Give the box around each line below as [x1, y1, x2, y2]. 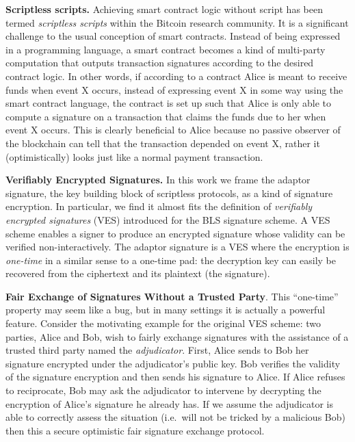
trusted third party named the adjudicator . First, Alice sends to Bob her [5, 343, 309, 357]
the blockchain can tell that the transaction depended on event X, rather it [5, 135, 320, 150]
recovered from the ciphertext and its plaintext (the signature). [5, 266, 270, 281]
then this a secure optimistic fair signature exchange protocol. [5, 423, 265, 437]
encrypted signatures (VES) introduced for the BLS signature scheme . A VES [5, 212, 330, 226]
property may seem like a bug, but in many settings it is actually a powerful [5, 302, 326, 317]
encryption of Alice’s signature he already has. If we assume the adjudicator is [5, 396, 333, 411]
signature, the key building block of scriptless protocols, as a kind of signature [5, 185, 333, 200]
